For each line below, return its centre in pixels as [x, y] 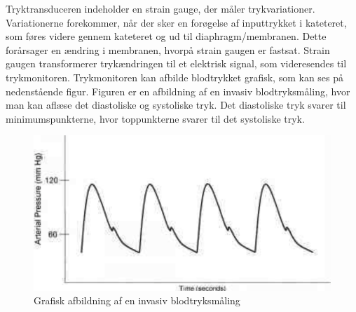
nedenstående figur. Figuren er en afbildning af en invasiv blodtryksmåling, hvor [178, 91]
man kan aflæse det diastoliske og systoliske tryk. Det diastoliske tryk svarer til [176, 105]
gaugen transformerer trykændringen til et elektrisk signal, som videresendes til [176, 63]
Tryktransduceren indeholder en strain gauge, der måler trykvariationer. [160, 8]
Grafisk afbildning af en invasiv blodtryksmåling [137, 300]
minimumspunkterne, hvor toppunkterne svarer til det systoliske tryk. [155, 118]
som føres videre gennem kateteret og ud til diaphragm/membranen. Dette [166, 36]
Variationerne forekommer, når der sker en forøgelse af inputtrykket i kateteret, [176, 22]
